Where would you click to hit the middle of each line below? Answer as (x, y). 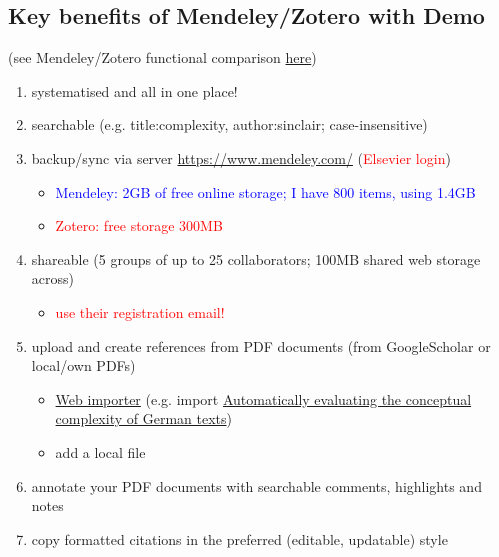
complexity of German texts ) (143, 418)
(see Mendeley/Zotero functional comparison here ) (162, 57)
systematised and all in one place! (134, 90)
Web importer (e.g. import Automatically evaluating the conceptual (263, 398)
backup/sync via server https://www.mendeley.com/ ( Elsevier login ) (241, 157)
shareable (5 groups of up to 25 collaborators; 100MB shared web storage (256, 258)
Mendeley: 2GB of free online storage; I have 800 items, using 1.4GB (265, 191)
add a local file (100, 451)
